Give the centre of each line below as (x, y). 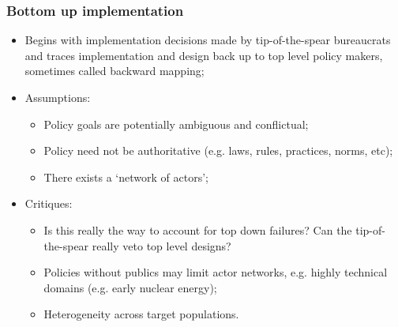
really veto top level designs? (161, 245)
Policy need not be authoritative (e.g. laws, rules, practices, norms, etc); (218, 150)
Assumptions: (58, 97)
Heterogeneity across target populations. (141, 314)
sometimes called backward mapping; (115, 71)
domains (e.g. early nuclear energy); (130, 287)
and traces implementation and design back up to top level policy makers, (204, 55)
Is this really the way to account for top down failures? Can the (198, 229)
